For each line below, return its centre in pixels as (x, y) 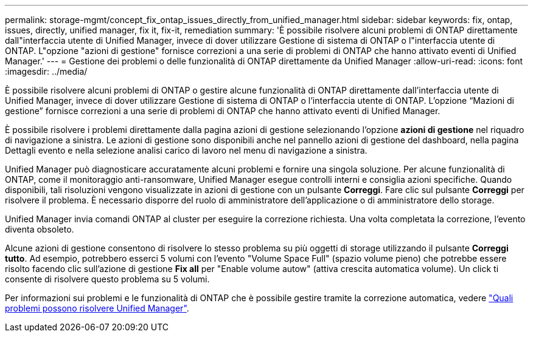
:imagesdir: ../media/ (46, 71)
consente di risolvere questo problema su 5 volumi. (107, 279)
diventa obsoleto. (40, 229)
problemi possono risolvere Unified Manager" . (97, 308)
